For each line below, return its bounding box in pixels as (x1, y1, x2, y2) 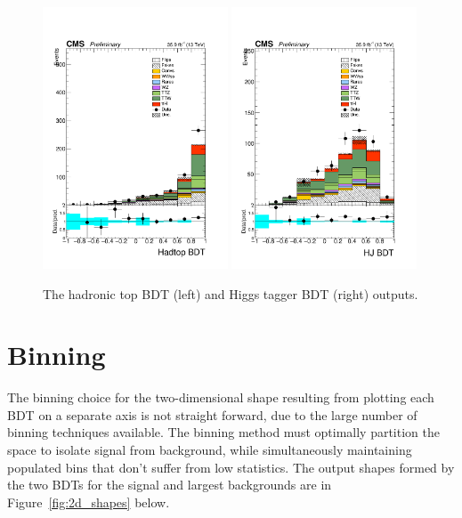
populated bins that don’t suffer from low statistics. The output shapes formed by (7, 457, 455, 476)
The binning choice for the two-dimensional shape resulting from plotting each (7, 388, 434, 407)
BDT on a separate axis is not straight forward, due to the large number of (7, 405, 417, 424)
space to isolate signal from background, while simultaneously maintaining (7, 441, 412, 459)
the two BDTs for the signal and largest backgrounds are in (7, 475, 332, 494)
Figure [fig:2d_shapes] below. (7, 492, 170, 511)
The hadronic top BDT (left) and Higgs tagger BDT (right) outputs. (43, 284, 418, 303)
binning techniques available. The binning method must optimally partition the (7, 423, 440, 441)
